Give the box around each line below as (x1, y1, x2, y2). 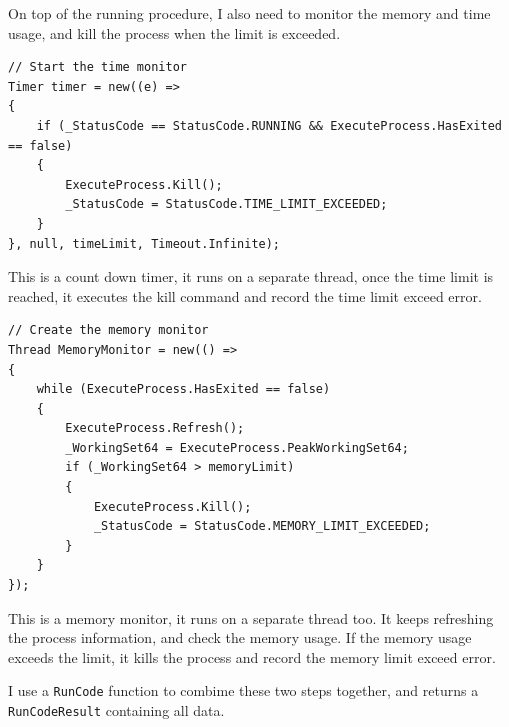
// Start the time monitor (8, 60, 187, 75)
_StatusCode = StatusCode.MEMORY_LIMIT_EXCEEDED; (93, 519, 431, 534)
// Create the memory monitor (8, 323, 209, 338)
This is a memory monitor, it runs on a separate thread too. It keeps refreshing (8, 607, 494, 628)
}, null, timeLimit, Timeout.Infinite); (8, 236, 281, 251)
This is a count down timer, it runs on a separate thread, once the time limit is (8, 266, 494, 287)
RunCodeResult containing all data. (8, 700, 225, 721)
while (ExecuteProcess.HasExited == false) (36, 382, 331, 397)
